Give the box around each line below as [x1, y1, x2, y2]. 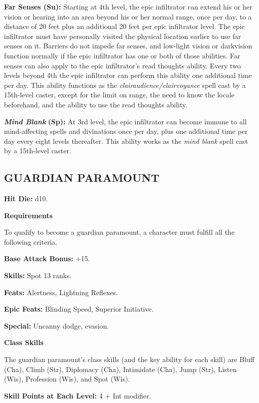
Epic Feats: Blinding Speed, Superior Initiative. [4, 304, 154, 314]
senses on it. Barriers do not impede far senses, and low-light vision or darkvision [4, 40, 253, 51]
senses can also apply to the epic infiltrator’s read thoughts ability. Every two [4, 60, 241, 70]
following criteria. [4, 236, 57, 247]
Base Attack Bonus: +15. [4, 253, 90, 264]
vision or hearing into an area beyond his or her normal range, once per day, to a [4, 11, 252, 21]
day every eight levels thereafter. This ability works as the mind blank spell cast [4, 135, 248, 146]
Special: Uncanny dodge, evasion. [4, 320, 109, 331]
